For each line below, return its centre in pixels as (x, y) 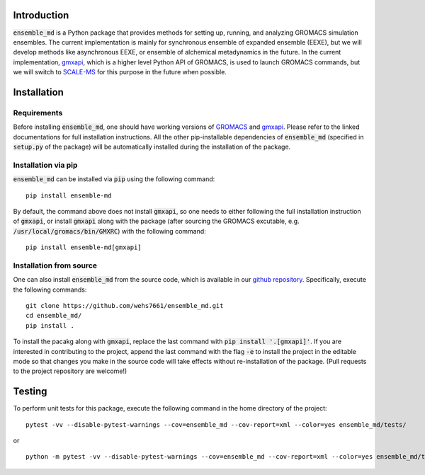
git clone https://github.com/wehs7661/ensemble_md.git (125, 306)
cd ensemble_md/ (54, 316)
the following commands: (50, 290)
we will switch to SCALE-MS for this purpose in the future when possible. (120, 72)
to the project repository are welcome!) (70, 371)
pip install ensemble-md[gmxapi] (84, 247)
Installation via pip (45, 165)
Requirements (38, 113)
